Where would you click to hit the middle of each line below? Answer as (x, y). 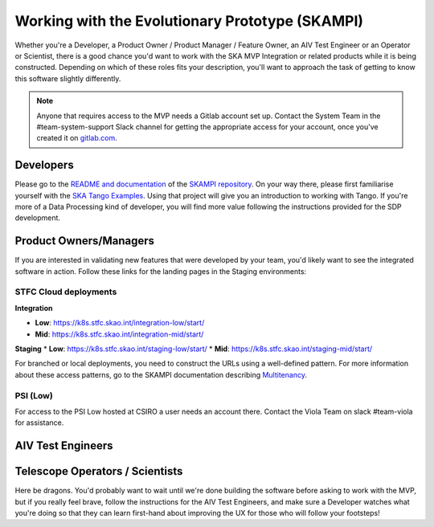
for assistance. (39, 423)
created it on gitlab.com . (77, 138)
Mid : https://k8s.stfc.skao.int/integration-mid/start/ (119, 334)
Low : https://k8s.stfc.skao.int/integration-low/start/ (120, 323)
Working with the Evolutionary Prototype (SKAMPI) (189, 21)
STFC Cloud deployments (66, 292)
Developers (44, 165)
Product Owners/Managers (85, 241)
